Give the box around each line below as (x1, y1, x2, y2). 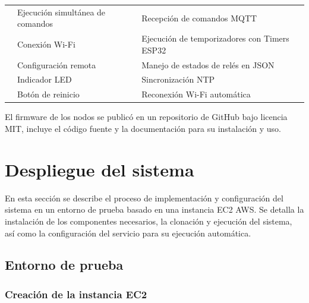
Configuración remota (17, 58, 96, 71)
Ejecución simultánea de (17, 5, 106, 18)
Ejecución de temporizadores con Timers (141, 32, 289, 45)
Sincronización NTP (141, 73, 215, 86)
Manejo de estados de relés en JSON (141, 58, 275, 71)
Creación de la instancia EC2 (5, 286, 147, 301)
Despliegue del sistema (5, 157, 194, 181)
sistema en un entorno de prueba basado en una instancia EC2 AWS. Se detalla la (5, 203, 304, 216)
